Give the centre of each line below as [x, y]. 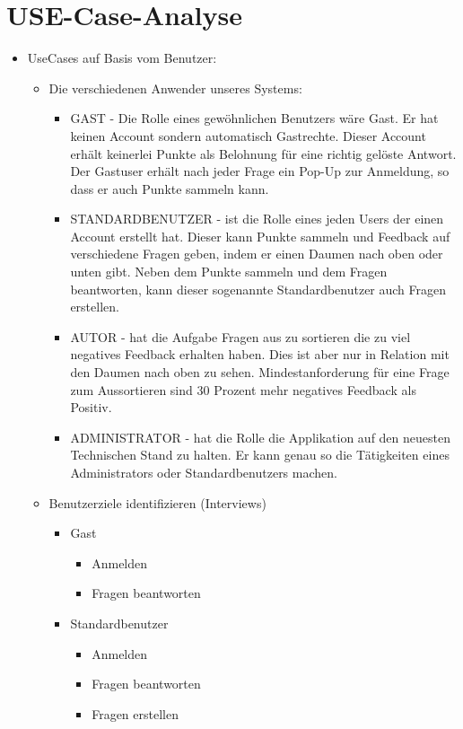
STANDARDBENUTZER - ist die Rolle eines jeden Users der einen [257, 219]
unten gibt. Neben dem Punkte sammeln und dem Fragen [229, 272]
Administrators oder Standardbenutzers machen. [204, 472]
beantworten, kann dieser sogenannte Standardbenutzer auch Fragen [258, 289]
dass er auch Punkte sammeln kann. [170, 188]
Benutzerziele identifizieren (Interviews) [157, 502]
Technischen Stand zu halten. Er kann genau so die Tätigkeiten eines [260, 455]
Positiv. [91, 407]
